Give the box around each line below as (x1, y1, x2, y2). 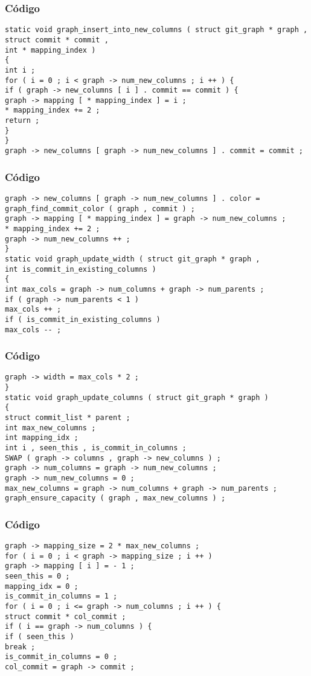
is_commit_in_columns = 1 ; (5, 592, 118, 601)
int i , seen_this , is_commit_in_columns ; (5, 443, 187, 452)
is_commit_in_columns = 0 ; (5, 652, 118, 661)
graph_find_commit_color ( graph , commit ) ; (5, 204, 195, 213)
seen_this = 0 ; (5, 572, 70, 581)
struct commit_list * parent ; (5, 413, 130, 422)
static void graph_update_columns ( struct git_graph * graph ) (5, 393, 269, 402)
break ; (5, 642, 36, 651)
